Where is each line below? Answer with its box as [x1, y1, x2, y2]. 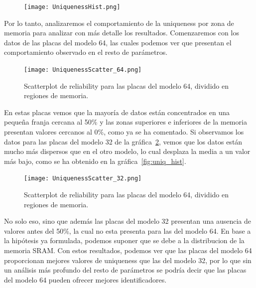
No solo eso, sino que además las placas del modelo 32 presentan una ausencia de [4, 216, 252, 226]
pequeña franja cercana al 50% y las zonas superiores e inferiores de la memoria [4, 117, 247, 127]
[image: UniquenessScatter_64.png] [24, 66, 142, 74]
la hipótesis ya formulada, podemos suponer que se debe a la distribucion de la [4, 235, 245, 246]
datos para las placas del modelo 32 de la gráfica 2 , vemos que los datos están [4, 136, 243, 146]
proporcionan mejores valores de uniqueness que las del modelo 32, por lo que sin [4, 255, 252, 265]
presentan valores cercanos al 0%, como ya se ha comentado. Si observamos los [4, 127, 244, 137]
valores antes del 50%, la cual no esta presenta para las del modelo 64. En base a [4, 225, 251, 236]
